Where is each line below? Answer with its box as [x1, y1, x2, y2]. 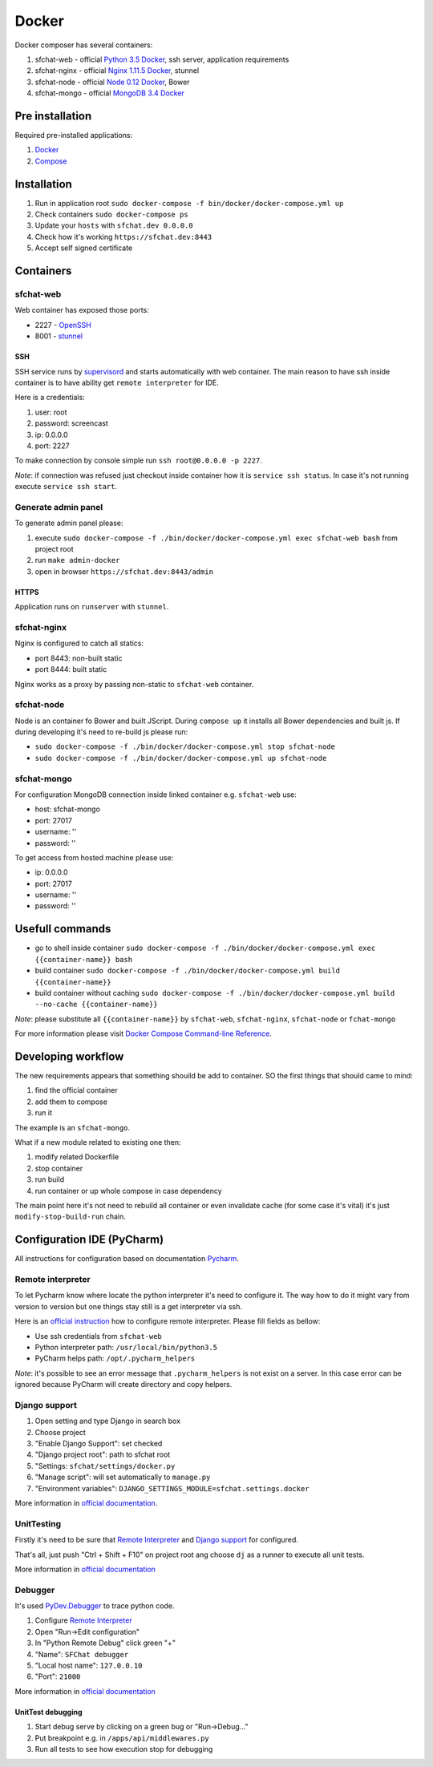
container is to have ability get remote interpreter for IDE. [14, 378, 220, 387]
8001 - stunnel [34, 331, 83, 341]
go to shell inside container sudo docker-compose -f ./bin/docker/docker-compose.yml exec [34, 943, 376, 953]
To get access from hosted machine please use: [14, 852, 174, 862]
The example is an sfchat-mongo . [14, 1122, 131, 1132]
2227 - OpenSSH [34, 320, 91, 330]
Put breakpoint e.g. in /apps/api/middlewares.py [34, 1733, 209, 1743]
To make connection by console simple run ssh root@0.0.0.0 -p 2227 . [14, 455, 262, 465]
